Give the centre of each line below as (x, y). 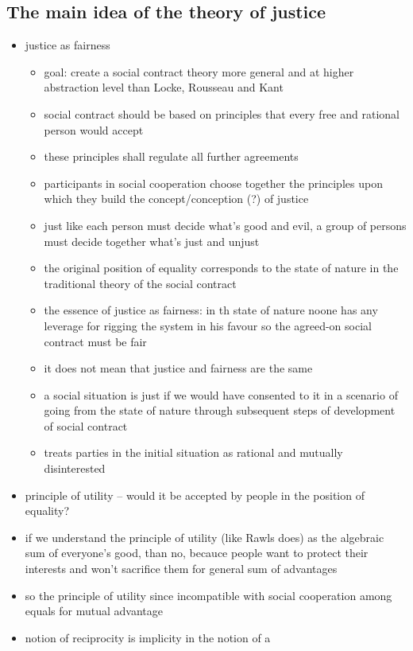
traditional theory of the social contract (140, 283)
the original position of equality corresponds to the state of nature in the (221, 268)
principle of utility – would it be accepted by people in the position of (195, 495)
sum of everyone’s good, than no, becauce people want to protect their (197, 553)
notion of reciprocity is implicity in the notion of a (148, 637)
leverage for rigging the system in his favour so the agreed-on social (208, 325)
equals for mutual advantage (94, 611)
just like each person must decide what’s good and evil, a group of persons (225, 225)
